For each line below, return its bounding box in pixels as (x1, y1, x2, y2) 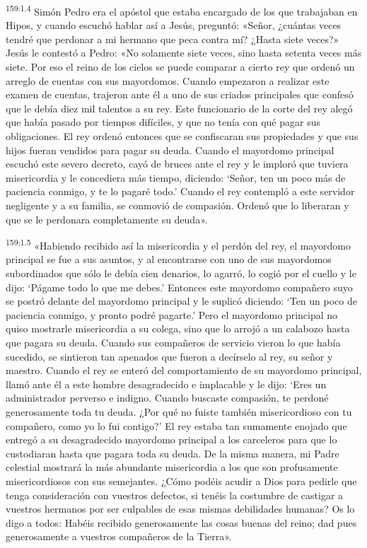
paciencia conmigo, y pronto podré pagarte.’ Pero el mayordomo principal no (6, 307, 338, 322)
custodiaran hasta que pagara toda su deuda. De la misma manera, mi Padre (6, 445, 339, 460)
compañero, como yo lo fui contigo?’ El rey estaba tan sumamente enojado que (6, 418, 347, 433)
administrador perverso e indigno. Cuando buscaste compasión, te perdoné (6, 390, 329, 405)
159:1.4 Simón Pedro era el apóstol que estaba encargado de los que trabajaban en (6, 2, 358, 18)
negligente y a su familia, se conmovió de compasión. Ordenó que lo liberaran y (6, 197, 349, 212)
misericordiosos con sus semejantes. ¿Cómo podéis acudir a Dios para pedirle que (6, 473, 357, 488)
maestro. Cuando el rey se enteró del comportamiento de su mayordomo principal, (6, 363, 362, 378)
